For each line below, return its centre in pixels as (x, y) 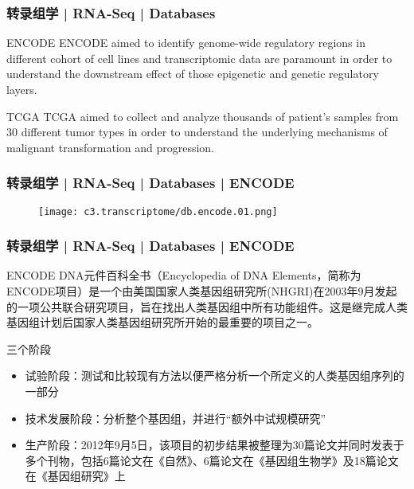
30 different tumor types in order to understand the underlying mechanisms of (197, 132)
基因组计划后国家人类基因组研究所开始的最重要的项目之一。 (162, 322)
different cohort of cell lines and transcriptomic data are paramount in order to (199, 58)
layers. (22, 89)
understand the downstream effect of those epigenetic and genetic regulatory (193, 74)
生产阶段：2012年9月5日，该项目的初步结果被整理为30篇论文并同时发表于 (215, 445)
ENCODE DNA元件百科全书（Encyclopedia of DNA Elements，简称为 (184, 275)
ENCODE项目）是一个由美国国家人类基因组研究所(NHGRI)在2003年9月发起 (202, 291)
